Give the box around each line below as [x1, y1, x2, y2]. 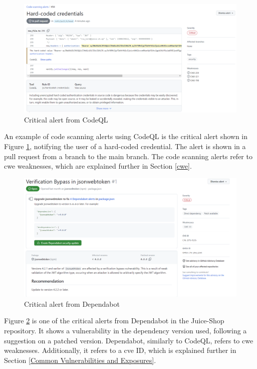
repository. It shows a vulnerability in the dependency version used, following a [4, 325, 247, 335]
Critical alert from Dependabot [24, 298, 120, 309]
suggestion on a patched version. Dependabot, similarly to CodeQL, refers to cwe [4, 335, 253, 345]
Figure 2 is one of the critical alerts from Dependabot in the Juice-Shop [4, 315, 224, 326]
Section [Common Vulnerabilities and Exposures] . [4, 354, 156, 365]
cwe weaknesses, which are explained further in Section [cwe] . [4, 161, 192, 171]
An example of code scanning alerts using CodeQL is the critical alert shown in [4, 131, 248, 142]
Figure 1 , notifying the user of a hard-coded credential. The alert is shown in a [4, 141, 246, 151]
